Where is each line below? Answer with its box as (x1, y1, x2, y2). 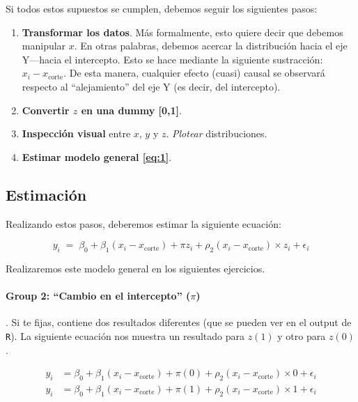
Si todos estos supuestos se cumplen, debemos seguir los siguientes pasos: (6, 1, 318, 15)
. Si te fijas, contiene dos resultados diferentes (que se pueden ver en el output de (6, 315, 352, 330)
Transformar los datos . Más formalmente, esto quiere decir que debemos (22, 24, 343, 39)
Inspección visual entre (22, 126, 131, 141)
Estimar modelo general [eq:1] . (22, 149, 172, 164)
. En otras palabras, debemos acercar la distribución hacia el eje (74, 38, 348, 53)
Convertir (22, 102, 70, 117)
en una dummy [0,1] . (81, 102, 182, 117)
